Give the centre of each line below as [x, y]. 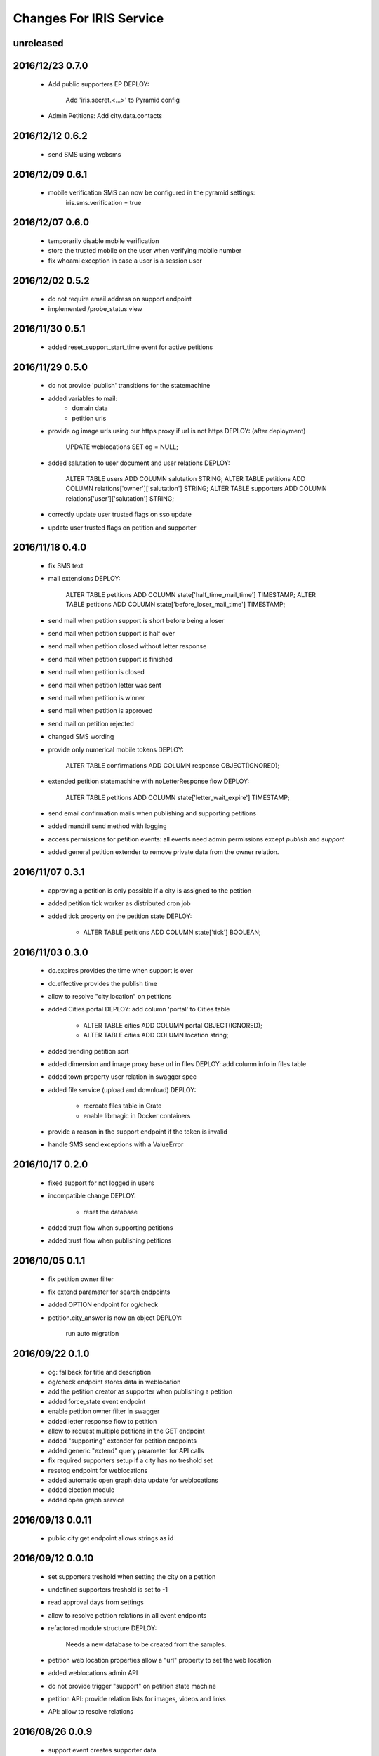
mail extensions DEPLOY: [84, 579]
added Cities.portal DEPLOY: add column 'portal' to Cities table [139, 1009]
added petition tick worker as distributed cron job [119, 903]
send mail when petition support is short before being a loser [136, 620]
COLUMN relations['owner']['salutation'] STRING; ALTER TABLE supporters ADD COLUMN [196, 489]
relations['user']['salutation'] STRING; [120, 498]
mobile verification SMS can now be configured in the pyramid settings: [152, 192]
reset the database [111, 1212]
